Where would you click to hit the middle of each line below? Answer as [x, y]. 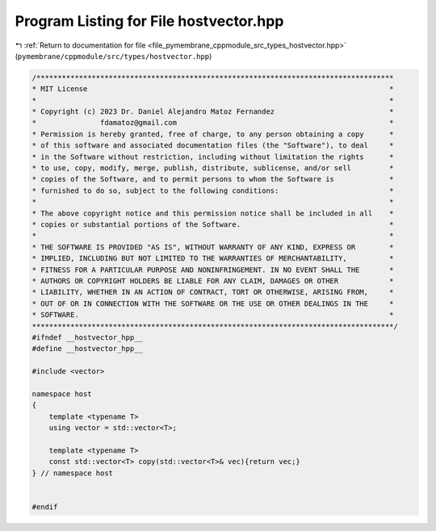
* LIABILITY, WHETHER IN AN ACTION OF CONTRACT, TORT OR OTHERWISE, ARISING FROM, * [213, 292]
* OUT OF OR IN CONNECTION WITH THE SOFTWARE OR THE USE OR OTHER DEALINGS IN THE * [213, 303]
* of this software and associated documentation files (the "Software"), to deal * [213, 146]
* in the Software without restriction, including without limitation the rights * [213, 157]
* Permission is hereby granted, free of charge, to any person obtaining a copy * [213, 134]
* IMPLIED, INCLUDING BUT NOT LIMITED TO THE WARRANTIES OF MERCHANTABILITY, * [213, 259]
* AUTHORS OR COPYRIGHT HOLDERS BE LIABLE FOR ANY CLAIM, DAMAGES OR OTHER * [213, 281]
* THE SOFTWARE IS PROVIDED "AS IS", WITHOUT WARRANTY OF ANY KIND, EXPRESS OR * [213, 247]
